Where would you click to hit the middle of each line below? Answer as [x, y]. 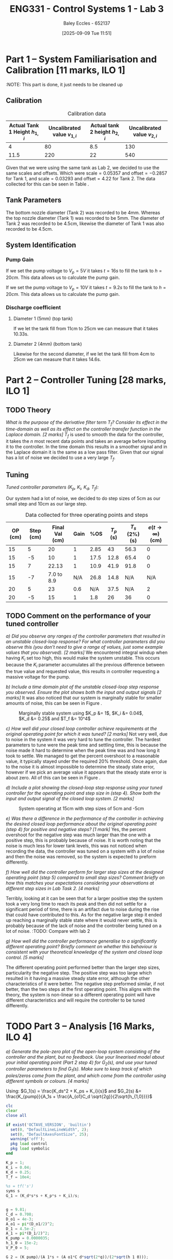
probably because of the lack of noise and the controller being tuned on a [84, 926]
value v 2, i [145, 135]
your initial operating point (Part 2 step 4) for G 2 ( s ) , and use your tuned [81, 1063]
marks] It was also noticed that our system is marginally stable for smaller [84, 698]
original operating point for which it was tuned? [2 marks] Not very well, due [87, 734]
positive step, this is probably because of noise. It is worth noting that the [83, 840]
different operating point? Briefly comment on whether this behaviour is [81, 946]
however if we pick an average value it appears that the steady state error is [86, 772]
